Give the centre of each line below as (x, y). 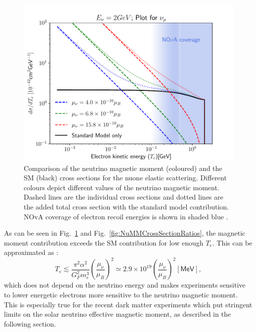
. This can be (232, 242)
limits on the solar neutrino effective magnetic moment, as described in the (117, 314)
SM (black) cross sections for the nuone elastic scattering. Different (125, 178)
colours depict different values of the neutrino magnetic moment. (122, 187)
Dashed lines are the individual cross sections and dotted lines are (124, 197)
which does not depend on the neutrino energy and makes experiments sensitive (125, 285)
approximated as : (31, 252)
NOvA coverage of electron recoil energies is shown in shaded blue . (126, 216)
